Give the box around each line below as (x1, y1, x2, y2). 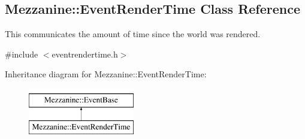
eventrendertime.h (52, 47, 118, 60)
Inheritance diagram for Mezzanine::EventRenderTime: (5, 68, 207, 80)
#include (5, 47, 38, 60)
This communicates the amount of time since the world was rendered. (5, 28, 261, 40)
